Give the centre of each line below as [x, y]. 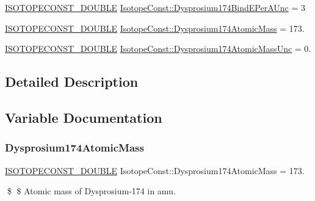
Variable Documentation [84, 117]
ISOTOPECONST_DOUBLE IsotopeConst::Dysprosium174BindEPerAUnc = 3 [155, 7]
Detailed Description [72, 82]
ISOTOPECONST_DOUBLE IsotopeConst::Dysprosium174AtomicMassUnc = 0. [158, 49]
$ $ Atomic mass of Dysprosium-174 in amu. [91, 191]
